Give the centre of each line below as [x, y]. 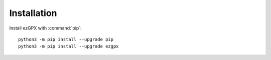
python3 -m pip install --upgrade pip [66, 39]
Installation [33, 13]
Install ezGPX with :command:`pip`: [46, 28]
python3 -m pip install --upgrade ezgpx [69, 46]
